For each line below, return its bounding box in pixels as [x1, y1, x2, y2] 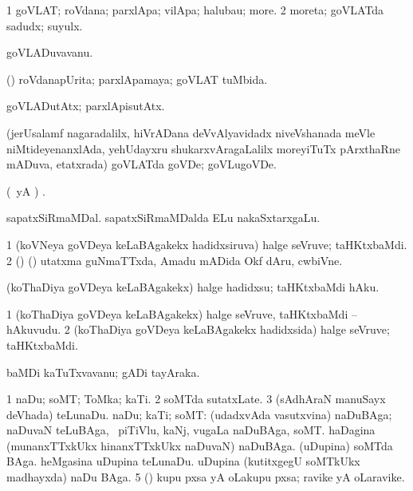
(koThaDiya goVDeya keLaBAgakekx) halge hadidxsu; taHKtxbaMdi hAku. [6, 279, 380, 295]
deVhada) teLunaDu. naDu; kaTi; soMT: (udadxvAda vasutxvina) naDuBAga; [6, 406, 392, 422]
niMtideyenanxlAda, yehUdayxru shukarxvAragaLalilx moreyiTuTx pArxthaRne [6, 140, 400, 156]
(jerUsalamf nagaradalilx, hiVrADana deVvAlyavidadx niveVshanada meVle [6, 124, 376, 141]
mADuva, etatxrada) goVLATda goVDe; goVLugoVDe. [6, 156, 277, 172]
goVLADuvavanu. [6, 44, 93, 61]
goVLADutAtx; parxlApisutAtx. [6, 97, 165, 114]
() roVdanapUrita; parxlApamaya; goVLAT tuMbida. [6, 70, 268, 87]
